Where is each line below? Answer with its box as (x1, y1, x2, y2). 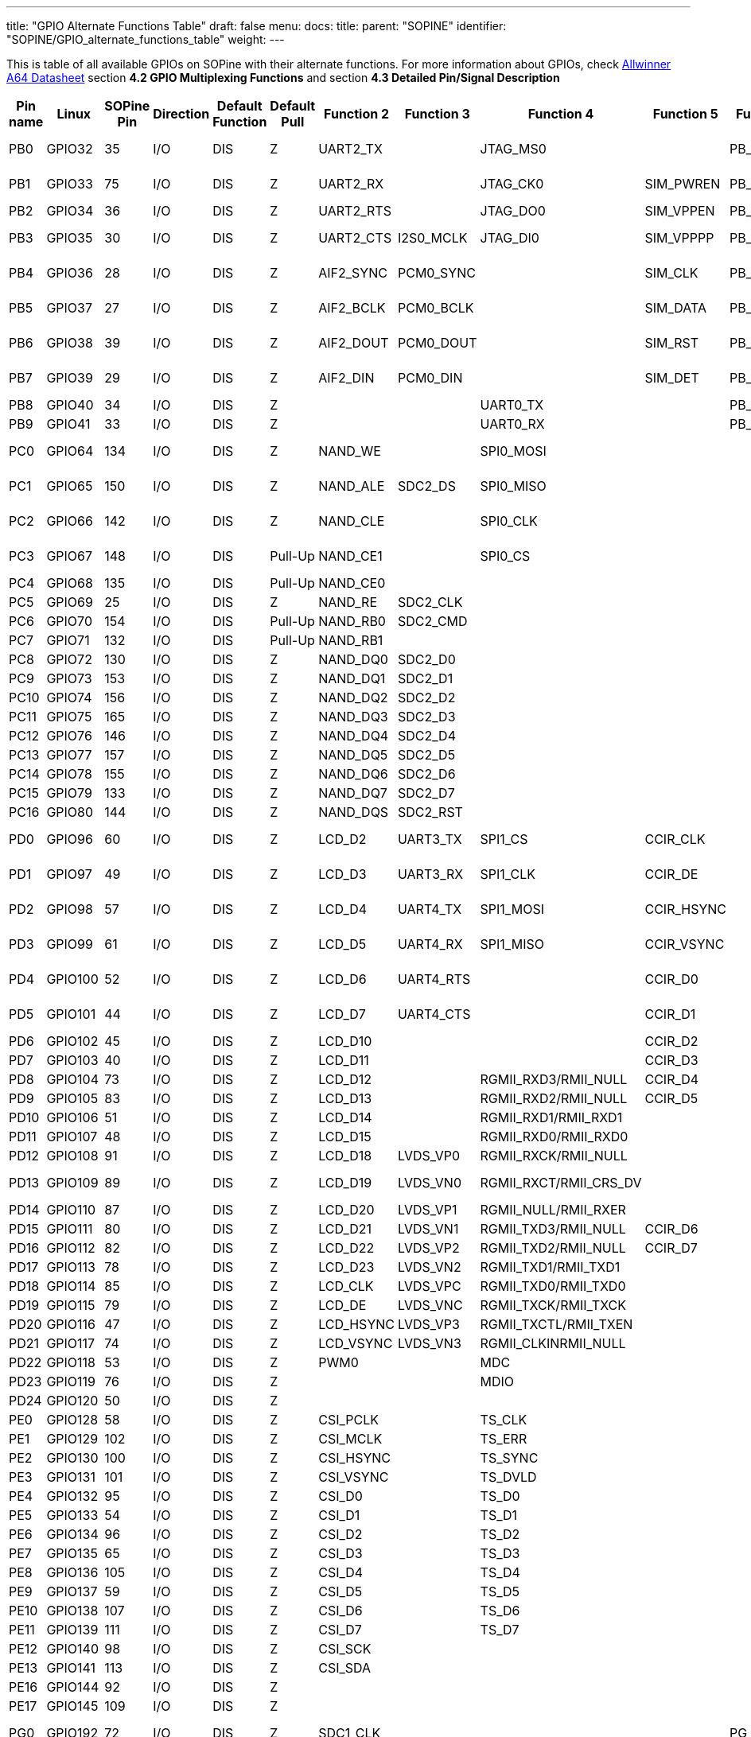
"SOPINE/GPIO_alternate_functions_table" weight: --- (6, 33, 285, 46)
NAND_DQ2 (318, 690, 388, 705)
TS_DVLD (480, 1469, 537, 1485)
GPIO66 (46, 513, 93, 529)
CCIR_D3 (644, 1052, 698, 1068)
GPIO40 (46, 397, 94, 413)
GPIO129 (46, 1431, 99, 1447)
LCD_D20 (318, 1202, 375, 1218)
